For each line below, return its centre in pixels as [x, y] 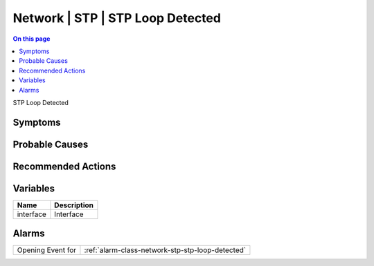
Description [74, 205]
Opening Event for [47, 250]
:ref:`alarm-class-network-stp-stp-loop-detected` [165, 250]
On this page [32, 39]
